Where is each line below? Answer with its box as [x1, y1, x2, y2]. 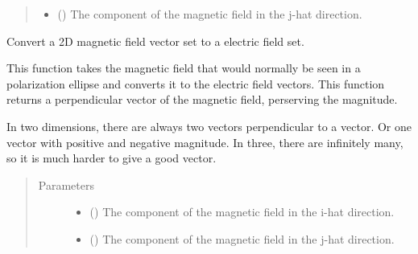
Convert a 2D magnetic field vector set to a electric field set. [6, 32, 304, 49]
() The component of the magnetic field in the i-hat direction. [89, 203, 395, 220]
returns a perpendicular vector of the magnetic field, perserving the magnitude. [6, 91, 398, 108]
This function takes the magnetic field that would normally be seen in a [6, 59, 361, 76]
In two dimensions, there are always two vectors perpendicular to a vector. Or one [6, 117, 412, 134]
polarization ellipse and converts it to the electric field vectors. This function [6, 75, 385, 92]
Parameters [38, 176, 94, 193]
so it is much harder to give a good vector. [6, 150, 217, 166]
